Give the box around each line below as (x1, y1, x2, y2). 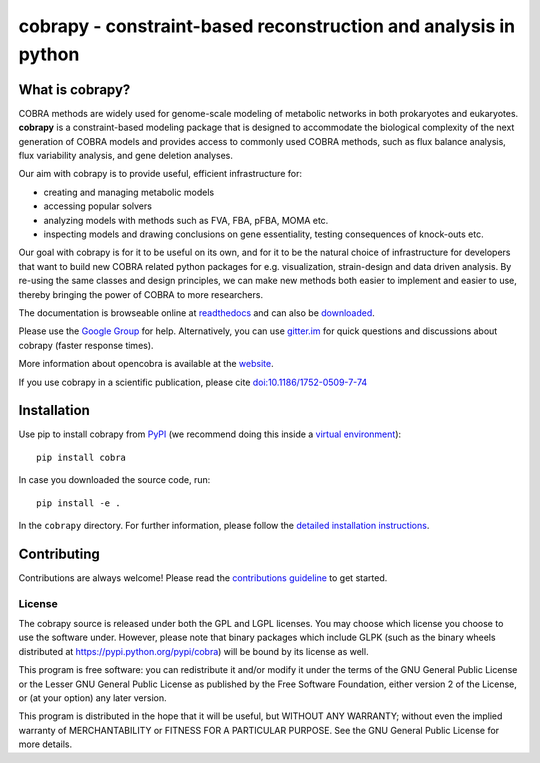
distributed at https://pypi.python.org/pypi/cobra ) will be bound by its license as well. (18, 645, 369, 657)
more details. (18, 738, 73, 750)
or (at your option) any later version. (18, 691, 167, 704)
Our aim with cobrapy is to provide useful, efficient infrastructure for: (18, 168, 302, 180)
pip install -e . (36, 497, 121, 509)
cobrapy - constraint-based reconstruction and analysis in (18, 15, 515, 37)
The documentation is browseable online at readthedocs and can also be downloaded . (18, 306, 375, 319)
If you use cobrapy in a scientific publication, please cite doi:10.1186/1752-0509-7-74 (18, 376, 368, 388)
